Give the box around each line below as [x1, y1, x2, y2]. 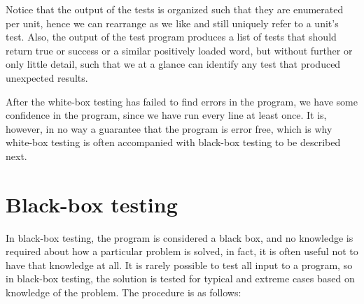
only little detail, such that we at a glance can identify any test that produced [6, 57, 341, 71]
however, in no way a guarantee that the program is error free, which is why [6, 121, 332, 136]
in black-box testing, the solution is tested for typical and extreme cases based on [6, 271, 355, 286]
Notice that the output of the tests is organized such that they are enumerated [6, 2, 344, 16]
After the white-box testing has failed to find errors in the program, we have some [6, 94, 358, 108]
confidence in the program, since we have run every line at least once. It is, [6, 108, 327, 122]
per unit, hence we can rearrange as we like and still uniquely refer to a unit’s [6, 15, 339, 30]
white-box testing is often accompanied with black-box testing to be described [6, 135, 341, 150]
